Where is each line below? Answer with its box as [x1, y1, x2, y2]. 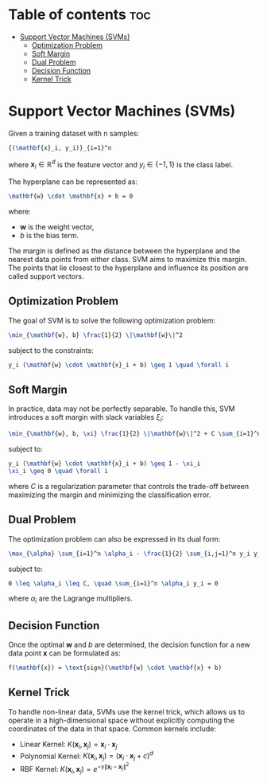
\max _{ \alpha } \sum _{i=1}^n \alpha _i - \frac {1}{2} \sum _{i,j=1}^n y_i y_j [8, 550, 265, 558]
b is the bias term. [19, 231, 79, 241]
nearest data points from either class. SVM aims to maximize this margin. [8, 255, 247, 264]
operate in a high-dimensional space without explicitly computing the [8, 715, 234, 725]
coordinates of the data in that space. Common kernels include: [8, 723, 217, 734]
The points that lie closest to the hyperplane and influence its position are [8, 263, 249, 272]
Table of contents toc [8, 6, 151, 24]
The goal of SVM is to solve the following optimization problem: [8, 315, 216, 325]
